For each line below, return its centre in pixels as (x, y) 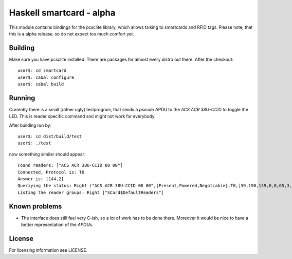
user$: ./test (34, 143)
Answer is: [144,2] (41, 179)
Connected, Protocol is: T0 (51, 172)
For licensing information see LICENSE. (48, 250)
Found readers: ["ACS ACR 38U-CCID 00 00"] (70, 165)
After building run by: (30, 125)
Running (22, 98)
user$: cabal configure (46, 77)
